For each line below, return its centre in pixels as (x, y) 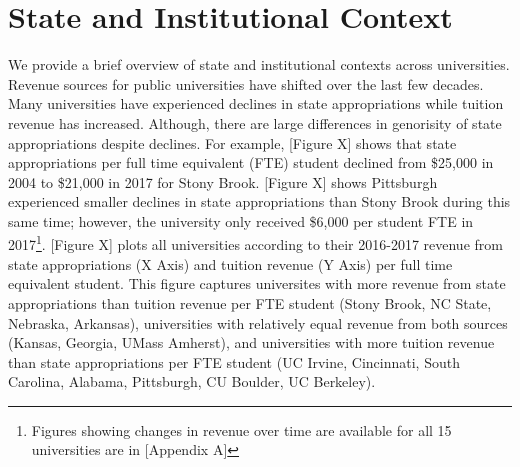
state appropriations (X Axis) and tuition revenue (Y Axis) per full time (230, 263)
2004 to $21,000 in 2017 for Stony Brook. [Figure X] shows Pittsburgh (223, 181)
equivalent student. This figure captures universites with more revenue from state (257, 283)
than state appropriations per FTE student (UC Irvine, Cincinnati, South (234, 361)
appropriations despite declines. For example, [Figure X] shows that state (232, 142)
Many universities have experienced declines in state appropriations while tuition (256, 103)
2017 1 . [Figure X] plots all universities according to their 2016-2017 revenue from (255, 243)
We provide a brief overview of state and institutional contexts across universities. (259, 64)
